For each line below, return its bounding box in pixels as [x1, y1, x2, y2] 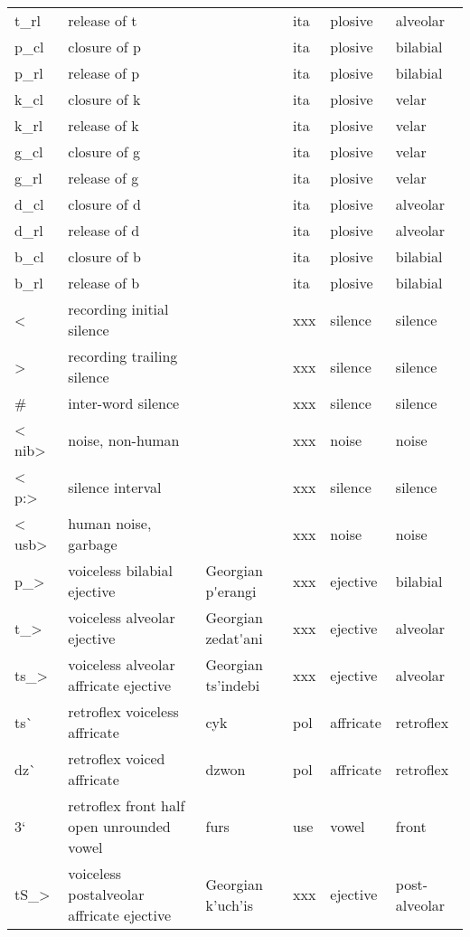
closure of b [68, 246, 141, 267]
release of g [68, 167, 139, 188]
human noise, [68, 513, 152, 534]
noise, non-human [68, 429, 180, 450]
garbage [68, 534, 117, 554]
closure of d [68, 194, 141, 214]
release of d [68, 220, 140, 241]
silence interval [68, 476, 162, 497]
